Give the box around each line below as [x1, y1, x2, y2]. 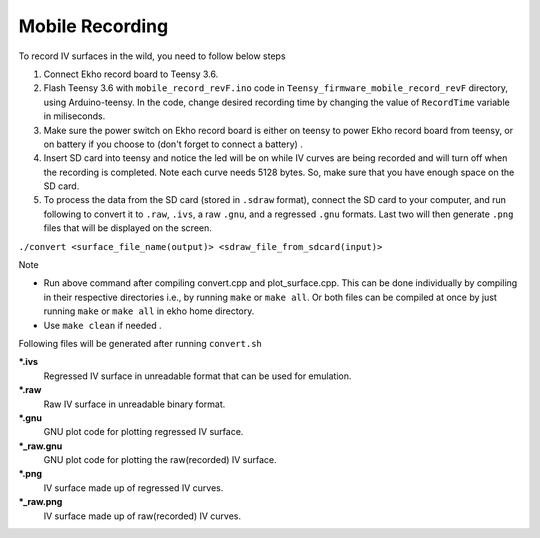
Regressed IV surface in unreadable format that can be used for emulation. [43, 370, 352, 382]
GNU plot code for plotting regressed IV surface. [43, 426, 244, 438]
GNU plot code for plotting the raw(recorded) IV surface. [43, 454, 277, 466]
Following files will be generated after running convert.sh [18, 337, 262, 349]
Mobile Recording [18, 15, 169, 37]
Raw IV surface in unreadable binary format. [43, 398, 226, 410]
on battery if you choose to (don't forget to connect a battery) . [43, 138, 304, 150]
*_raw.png [18, 496, 63, 508]
